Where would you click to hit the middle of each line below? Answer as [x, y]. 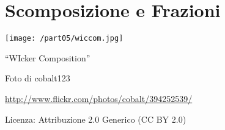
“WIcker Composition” [48, 57]
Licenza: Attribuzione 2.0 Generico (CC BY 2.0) [96, 119]
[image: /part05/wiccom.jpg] [64, 39]
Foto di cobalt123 [38, 78]
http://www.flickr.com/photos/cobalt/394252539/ [99, 98]
